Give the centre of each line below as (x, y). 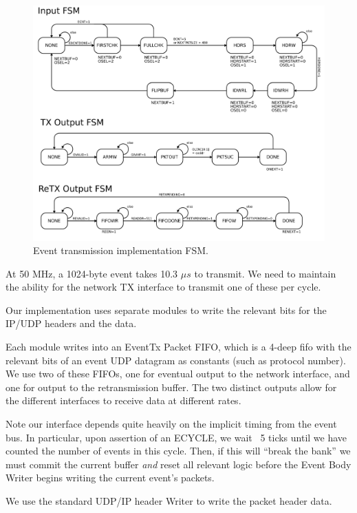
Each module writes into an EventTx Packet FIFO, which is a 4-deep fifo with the (178, 347)
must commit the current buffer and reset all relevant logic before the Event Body (178, 464)
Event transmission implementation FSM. (121, 250)
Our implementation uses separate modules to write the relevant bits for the (166, 310)
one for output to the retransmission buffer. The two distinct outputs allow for (171, 387)
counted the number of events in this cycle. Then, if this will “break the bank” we (178, 451)
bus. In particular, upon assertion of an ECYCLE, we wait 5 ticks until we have (176, 437)
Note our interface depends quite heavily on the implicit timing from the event (171, 424)
